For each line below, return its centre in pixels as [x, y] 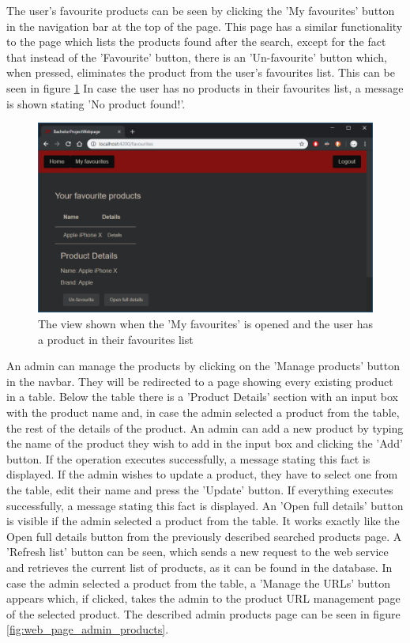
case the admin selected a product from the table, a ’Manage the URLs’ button [199, 582]
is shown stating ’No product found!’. [96, 103]
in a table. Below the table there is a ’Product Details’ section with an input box [202, 397]
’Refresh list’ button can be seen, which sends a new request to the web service [197, 552]
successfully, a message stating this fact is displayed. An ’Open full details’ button [205, 505]
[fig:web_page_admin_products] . [88, 629]
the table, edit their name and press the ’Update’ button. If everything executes [200, 489]
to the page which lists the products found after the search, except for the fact [196, 42]
